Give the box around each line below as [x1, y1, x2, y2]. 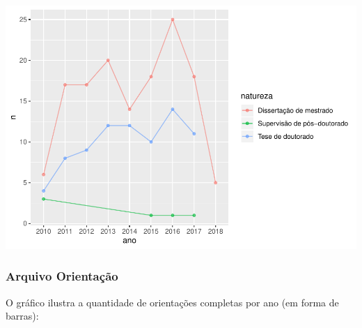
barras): [6, 308, 39, 323]
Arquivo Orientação [6, 267, 118, 285]
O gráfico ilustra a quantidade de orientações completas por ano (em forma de [6, 295, 339, 309]
